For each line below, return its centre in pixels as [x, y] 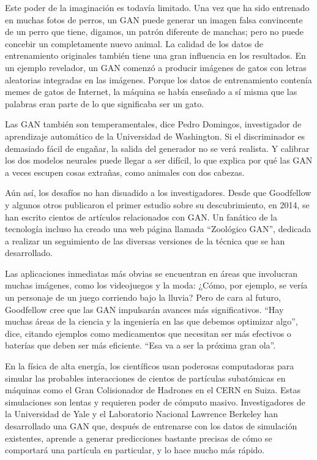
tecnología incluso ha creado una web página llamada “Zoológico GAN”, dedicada [158, 229]
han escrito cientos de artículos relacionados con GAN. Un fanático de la [141, 217]
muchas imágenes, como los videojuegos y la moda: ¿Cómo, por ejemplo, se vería [156, 285]
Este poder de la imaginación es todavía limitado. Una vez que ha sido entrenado [157, 7]
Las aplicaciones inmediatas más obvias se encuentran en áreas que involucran [151, 273]
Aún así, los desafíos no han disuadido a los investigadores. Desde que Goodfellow [158, 193]
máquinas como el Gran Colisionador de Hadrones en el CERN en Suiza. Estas [153, 390]
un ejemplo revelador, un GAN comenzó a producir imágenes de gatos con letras [156, 67]
